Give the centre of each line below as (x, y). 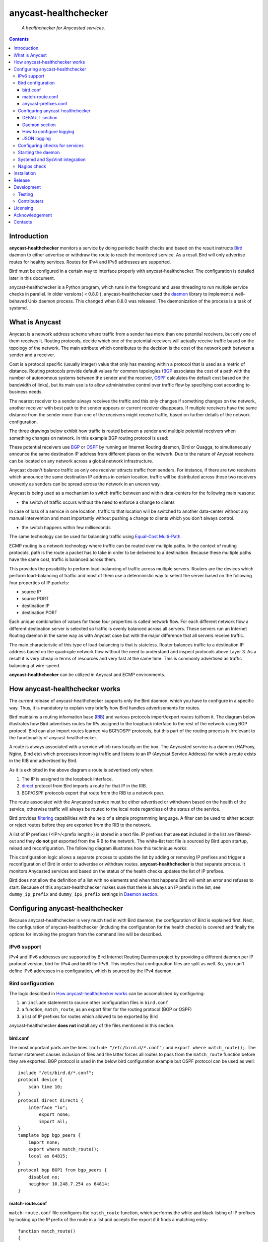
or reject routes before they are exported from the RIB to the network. (80, 825)
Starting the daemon (39, 153)
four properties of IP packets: (39, 582)
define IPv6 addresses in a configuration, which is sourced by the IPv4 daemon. (91, 971)
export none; (55, 1115)
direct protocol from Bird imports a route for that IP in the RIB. (84, 786)
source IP (31, 592)
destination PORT (39, 613)
